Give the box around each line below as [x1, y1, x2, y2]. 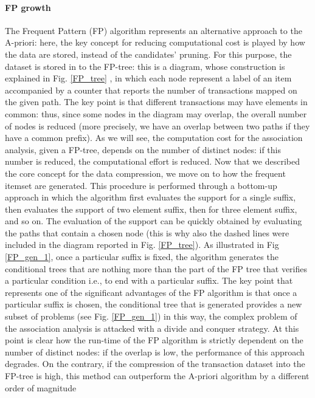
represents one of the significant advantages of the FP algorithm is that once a [5, 286, 297, 298]
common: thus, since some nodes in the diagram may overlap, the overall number [5, 107, 307, 120]
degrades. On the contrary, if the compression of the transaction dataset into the [5, 357, 305, 370]
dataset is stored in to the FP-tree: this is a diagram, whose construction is [5, 60, 285, 72]
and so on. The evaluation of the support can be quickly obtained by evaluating [5, 214, 302, 227]
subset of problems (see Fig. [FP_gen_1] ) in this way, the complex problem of [5, 310, 297, 323]
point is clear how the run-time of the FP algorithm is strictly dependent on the [5, 334, 303, 346]
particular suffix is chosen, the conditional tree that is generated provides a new [5, 298, 302, 311]
